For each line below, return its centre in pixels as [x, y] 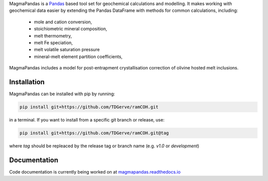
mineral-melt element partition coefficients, [78, 57]
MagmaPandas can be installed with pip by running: [62, 94]
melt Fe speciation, [53, 43]
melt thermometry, [53, 36]
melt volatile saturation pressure [67, 50]
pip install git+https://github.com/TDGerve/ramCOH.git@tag [94, 133]
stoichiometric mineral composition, [71, 29]
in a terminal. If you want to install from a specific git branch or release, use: [87, 120]
